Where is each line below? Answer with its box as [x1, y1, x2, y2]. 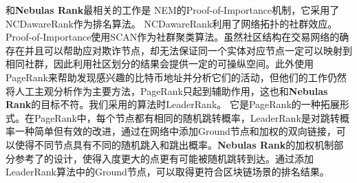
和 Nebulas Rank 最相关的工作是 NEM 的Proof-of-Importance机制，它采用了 [6, 3, 340, 17]
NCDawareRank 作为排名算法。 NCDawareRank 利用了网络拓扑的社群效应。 [6, 16, 338, 30]
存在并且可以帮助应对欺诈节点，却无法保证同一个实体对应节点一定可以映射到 [6, 43, 352, 57]
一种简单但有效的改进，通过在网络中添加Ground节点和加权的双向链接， [14, 124, 336, 138]
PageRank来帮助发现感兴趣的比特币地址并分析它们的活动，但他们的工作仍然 [6, 69, 347, 84]
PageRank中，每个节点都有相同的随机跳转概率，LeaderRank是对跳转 [34, 110, 340, 125]
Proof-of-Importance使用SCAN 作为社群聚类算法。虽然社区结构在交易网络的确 [6, 30, 349, 44]
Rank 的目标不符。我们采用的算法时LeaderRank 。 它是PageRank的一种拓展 [6, 97, 340, 111]
